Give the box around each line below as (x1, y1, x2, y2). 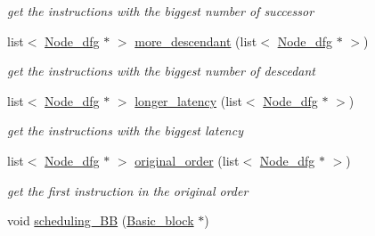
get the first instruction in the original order (7, 181, 249, 199)
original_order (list (135, 151, 240, 169)
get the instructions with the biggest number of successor (7, 2, 314, 20)
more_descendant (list (135, 31, 257, 50)
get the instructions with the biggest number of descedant (7, 61, 315, 80)
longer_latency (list (135, 91, 242, 110)
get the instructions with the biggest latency (7, 121, 243, 140)
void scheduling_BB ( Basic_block (7, 211, 194, 230)
